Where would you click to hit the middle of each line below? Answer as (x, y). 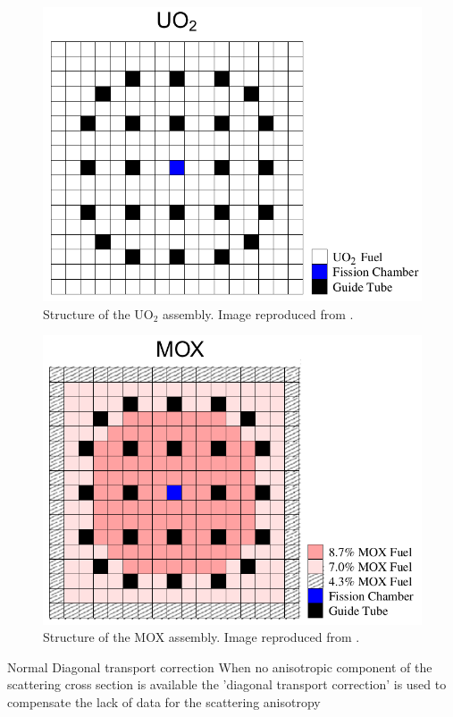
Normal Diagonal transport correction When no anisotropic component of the (220, 666)
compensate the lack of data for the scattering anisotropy (164, 702)
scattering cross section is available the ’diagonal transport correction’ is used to (227, 684)
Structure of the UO (98, 313)
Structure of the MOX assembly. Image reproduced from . (201, 637)
